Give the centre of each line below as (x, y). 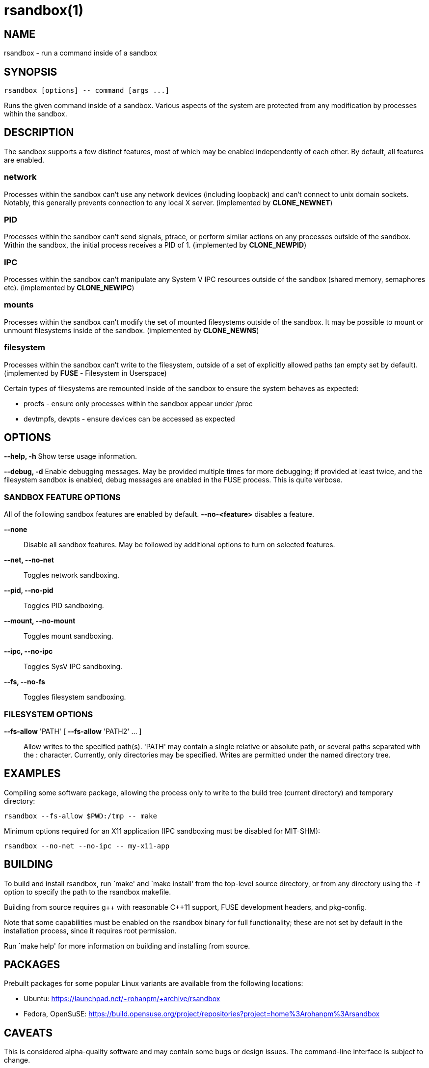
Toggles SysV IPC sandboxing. (73, 667)
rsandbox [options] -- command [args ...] (87, 91)
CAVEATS (28, 1033)
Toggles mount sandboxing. (68, 636)
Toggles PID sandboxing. (64, 606)
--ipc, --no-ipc (28, 651)
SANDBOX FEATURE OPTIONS (62, 497)
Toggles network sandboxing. (71, 575)
